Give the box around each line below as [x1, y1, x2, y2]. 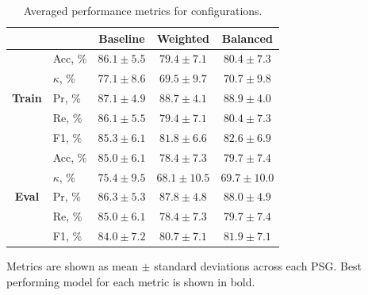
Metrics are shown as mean [6, 258, 138, 274]
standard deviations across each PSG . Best [154, 258, 362, 274]
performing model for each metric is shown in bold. [6, 273, 255, 289]
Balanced [221, 29, 273, 46]
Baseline [98, 29, 145, 46]
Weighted [156, 29, 210, 46]
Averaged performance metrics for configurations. [23, 2, 263, 18]
